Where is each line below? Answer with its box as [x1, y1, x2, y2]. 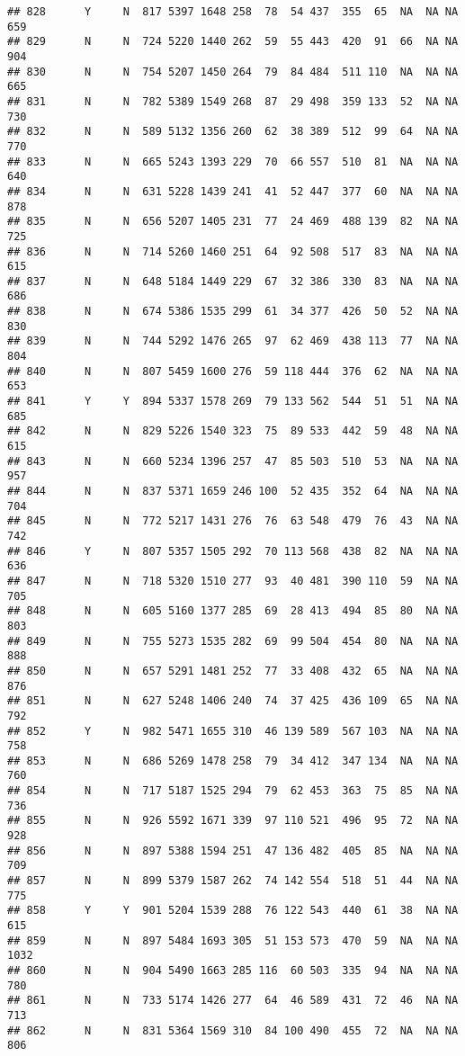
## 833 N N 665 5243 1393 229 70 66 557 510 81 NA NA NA [7, 155, 459, 168]
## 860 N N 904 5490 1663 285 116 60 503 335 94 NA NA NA [7, 964, 459, 977]
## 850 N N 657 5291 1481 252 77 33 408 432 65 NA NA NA [7, 664, 459, 677]
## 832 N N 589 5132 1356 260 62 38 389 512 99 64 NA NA [7, 125, 459, 139]
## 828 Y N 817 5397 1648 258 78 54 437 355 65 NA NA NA [7, 5, 459, 18]
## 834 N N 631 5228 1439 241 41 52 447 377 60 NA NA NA [7, 184, 459, 198]
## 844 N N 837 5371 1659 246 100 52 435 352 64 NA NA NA [7, 485, 459, 497]
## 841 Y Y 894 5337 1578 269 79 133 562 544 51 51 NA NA [7, 395, 459, 408]
